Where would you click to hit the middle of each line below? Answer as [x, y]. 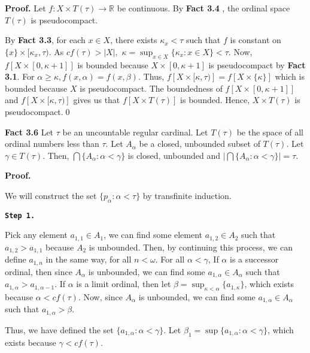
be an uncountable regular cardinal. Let [135, 132]
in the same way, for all [89, 259]
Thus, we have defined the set [59, 329]
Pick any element [36, 235]
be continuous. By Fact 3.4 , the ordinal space [203, 8]
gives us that [97, 100]
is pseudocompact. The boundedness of [151, 88]
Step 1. [20, 215]
